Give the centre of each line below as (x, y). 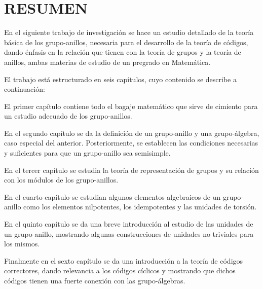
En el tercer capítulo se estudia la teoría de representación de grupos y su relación (131, 170)
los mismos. (22, 244)
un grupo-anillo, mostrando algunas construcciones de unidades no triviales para (129, 233)
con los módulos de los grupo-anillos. (61, 180)
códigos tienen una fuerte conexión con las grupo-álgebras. (95, 280)
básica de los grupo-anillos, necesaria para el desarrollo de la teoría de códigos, (126, 42)
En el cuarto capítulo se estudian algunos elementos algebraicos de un (112, 196)
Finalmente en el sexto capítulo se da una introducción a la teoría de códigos (124, 260)
